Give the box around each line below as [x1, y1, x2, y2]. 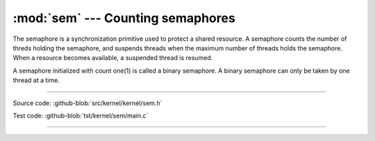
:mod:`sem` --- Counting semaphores [12, 10, 235, 26]
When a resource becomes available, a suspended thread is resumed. [12, 54, 213, 62]
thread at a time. [12, 76, 60, 84]
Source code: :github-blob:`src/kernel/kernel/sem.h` [12, 99, 162, 107]
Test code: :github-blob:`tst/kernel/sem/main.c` [12, 111, 149, 120]
